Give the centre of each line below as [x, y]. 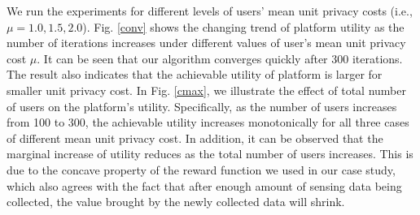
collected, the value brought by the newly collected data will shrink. [176, 202]
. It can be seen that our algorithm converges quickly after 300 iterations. [220, 58]
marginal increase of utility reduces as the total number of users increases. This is [210, 154]
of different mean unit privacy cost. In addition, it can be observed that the [195, 138]
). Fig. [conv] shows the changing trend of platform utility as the [243, 26]
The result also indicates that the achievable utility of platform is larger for [195, 74]
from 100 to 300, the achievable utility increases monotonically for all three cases [208, 122]
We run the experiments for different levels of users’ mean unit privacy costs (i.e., [210, 11]
